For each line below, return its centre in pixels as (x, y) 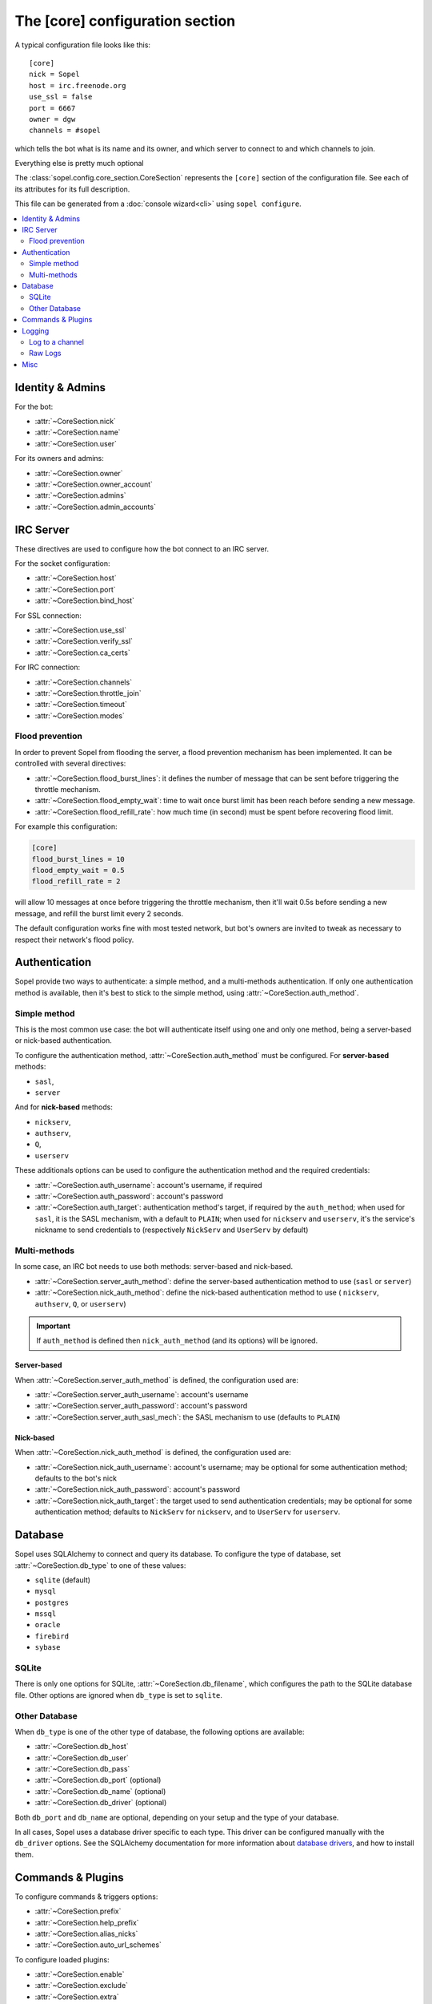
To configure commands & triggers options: (86, 1897)
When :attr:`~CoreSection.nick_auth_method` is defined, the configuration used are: (153, 1452)
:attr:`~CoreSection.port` (75, 589)
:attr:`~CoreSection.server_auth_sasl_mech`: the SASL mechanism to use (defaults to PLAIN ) (188, 1417)
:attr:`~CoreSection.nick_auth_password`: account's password (137, 1489)
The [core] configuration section (125, 21)
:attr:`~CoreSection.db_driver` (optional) (101, 1803)
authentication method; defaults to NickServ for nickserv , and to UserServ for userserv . (188, 1512)
